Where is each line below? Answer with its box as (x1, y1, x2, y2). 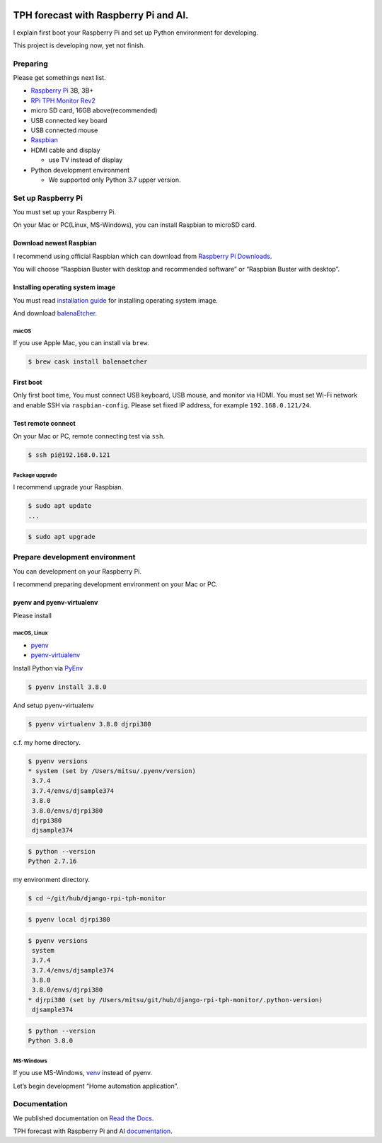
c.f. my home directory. (13, 738, 81, 746)
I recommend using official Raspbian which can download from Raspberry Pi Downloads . (13, 252, 272, 260)
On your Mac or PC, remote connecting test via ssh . (13, 432, 166, 441)
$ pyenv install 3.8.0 (28, 683, 107, 691)
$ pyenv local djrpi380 (28, 915, 111, 923)
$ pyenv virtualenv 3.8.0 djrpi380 (28, 720, 151, 728)
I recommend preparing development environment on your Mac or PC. (13, 580, 219, 588)
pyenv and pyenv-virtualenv (13, 598, 98, 607)
